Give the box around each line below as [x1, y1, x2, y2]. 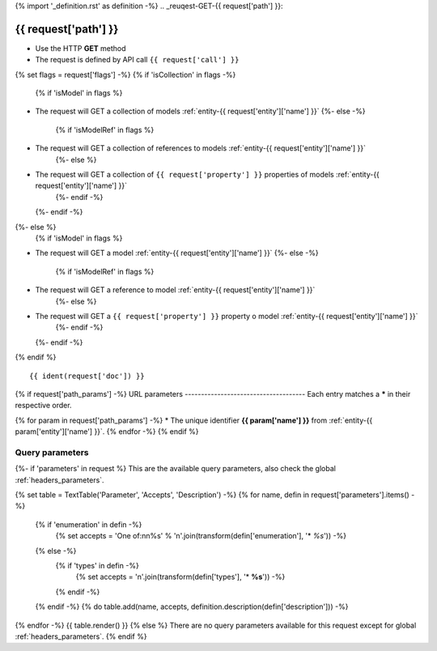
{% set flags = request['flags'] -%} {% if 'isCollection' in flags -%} [15, 70, 236, 79]
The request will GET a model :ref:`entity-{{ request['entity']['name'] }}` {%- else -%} [35, 248, 319, 258]
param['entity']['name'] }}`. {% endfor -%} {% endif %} [15, 427, 199, 436]
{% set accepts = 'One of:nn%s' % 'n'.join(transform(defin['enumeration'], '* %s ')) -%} [55, 531, 347, 541]
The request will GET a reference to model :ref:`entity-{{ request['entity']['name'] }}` [35, 285, 316, 295]
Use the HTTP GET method [35, 43, 126, 53]
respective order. [15, 401, 72, 411]
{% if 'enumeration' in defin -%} [35, 519, 142, 530]
